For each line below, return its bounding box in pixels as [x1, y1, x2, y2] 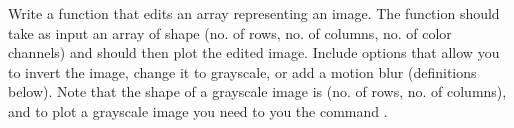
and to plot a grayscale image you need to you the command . [8, 100, 388, 121]
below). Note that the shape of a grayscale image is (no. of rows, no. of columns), [8, 81, 507, 102]
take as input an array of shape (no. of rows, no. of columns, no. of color [8, 22, 452, 43]
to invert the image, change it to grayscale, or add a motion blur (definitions [8, 61, 477, 82]
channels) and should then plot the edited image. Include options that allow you [8, 42, 500, 63]
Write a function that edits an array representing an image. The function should [8, 3, 500, 23]
